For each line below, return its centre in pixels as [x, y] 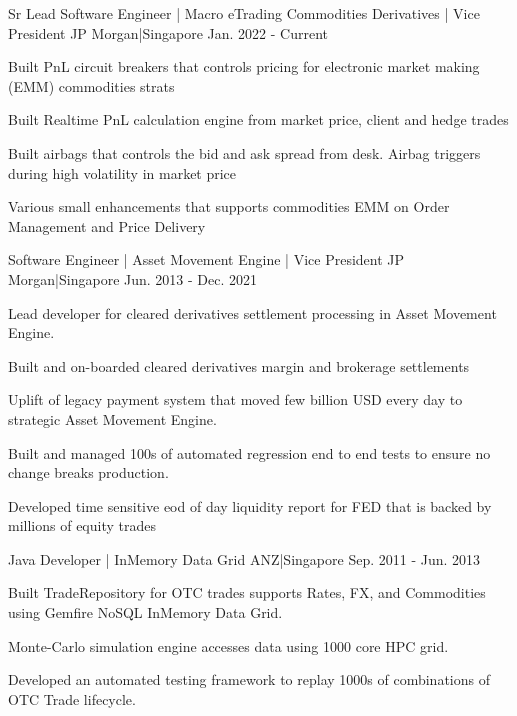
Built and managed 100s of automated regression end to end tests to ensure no [249, 452]
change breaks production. [88, 472]
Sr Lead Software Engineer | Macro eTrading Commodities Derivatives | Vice [244, 13]
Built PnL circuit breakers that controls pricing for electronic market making [244, 66]
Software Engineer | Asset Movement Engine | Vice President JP [206, 259]
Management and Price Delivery [107, 225]
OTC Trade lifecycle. [72, 698]
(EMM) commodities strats [91, 85]
